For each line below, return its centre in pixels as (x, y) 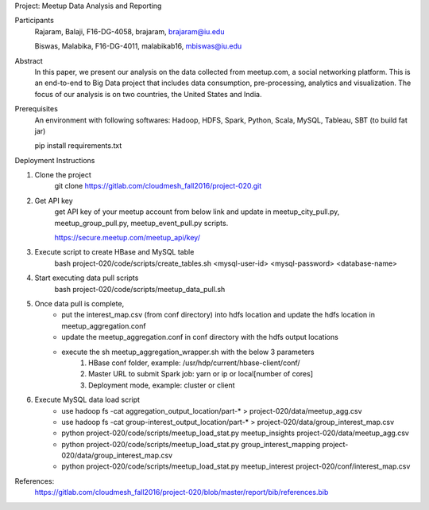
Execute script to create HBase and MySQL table (114, 252)
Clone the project (63, 175)
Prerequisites (37, 109)
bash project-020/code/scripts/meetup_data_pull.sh (140, 289)
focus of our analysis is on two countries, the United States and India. (148, 94)
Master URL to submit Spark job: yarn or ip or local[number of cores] (201, 374)
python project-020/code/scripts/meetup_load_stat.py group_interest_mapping (191, 444)
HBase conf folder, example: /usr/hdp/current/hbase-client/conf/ (195, 363)
